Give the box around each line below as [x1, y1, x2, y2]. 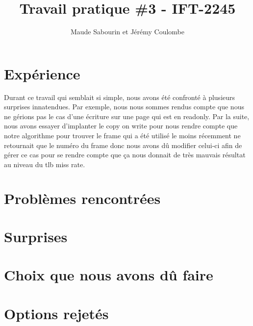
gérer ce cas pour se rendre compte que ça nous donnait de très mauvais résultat [4, 150, 246, 160]
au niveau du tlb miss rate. [4, 159, 85, 169]
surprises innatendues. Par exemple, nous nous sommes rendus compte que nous [4, 101, 244, 112]
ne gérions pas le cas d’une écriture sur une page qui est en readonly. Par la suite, [4, 111, 250, 121]
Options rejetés [4, 303, 109, 323]
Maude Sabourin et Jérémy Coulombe [70, 26, 185, 37]
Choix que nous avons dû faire [4, 265, 213, 285]
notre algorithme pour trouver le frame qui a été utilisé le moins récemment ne [4, 130, 241, 141]
